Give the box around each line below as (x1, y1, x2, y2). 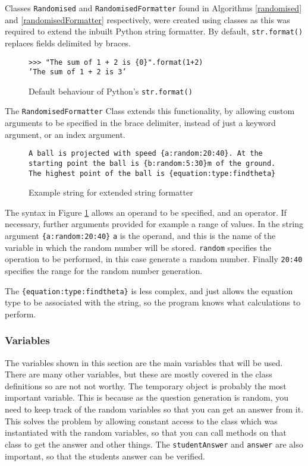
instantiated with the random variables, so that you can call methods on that (5, 426, 287, 439)
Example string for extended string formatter (29, 186, 193, 199)
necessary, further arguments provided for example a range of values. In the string (5, 218, 303, 230)
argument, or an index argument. (5, 128, 125, 140)
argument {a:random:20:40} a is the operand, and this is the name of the (5, 229, 276, 242)
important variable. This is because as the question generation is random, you (5, 391, 289, 404)
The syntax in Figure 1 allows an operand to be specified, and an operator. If (5, 206, 287, 218)
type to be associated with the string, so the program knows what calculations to (5, 296, 301, 308)
